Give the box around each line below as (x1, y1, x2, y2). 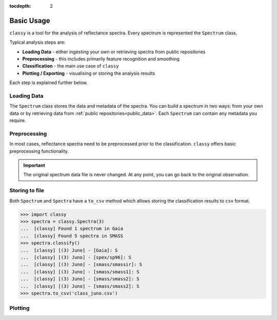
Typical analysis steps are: (9, 39, 66, 46)
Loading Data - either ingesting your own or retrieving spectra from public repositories (22, 49, 206, 55)
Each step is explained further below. (9, 79, 88, 86)
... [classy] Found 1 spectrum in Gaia (20, 226, 123, 232)
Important (23, 162, 46, 169)
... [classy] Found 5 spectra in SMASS (20, 233, 123, 238)
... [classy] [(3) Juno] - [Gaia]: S (20, 247, 118, 253)
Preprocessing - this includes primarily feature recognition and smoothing (22, 56, 180, 62)
